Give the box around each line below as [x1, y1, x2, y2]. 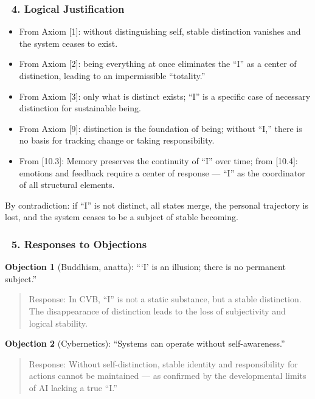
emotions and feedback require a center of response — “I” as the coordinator [19, 166, 305, 179]
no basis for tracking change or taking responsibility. [19, 134, 215, 147]
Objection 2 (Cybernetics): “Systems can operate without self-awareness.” [5, 337, 285, 350]
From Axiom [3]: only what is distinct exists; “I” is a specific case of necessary [19, 89, 311, 102]
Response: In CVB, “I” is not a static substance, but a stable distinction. [29, 293, 302, 305]
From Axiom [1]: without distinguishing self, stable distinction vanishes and [19, 25, 301, 38]
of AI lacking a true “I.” [29, 381, 117, 394]
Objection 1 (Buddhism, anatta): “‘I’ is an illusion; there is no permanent [5, 260, 286, 273]
